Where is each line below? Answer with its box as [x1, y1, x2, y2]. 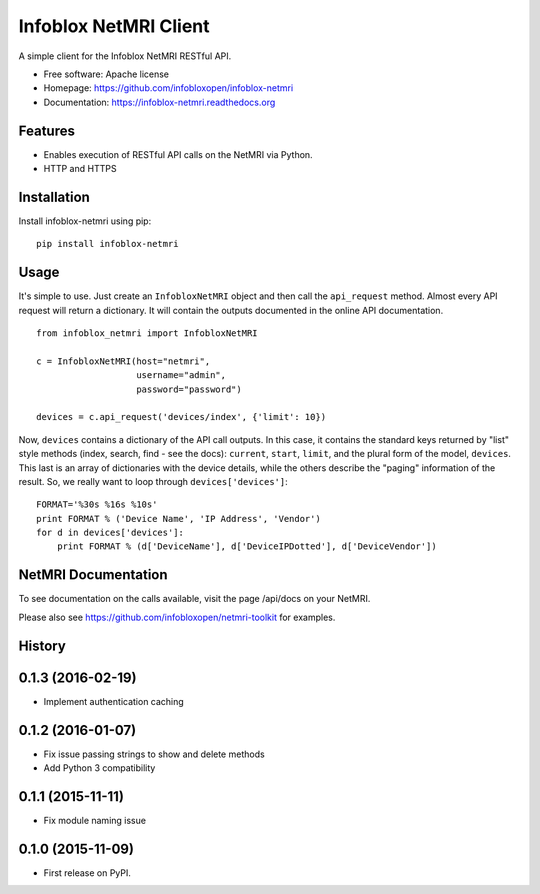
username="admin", [136, 370, 227, 381]
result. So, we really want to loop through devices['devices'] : [18, 475, 289, 487]
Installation [18, 188, 90, 205]
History [18, 637, 67, 654]
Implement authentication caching [43, 695, 184, 707]
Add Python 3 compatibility [43, 761, 156, 774]
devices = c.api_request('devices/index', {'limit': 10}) [36, 411, 327, 423]
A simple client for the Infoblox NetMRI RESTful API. [18, 50, 232, 62]
